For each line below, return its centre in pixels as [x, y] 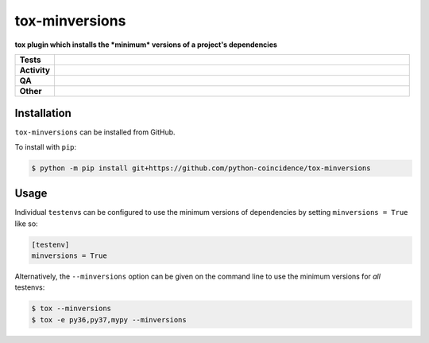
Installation [43, 113]
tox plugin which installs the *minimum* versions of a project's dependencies [146, 45]
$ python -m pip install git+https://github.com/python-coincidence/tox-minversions [201, 168]
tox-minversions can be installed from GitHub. [95, 132]
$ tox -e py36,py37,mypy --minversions [109, 320]
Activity [35, 70]
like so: [27, 224]
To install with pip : [46, 146]
